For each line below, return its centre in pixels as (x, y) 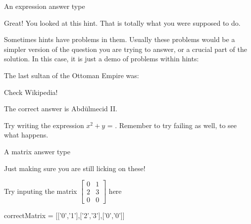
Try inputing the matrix (41, 191)
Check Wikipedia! (31, 92)
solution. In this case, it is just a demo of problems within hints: (101, 59)
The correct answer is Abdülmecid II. (61, 109)
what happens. (26, 135)
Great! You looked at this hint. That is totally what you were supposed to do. (122, 22)
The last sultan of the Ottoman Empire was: (72, 75)
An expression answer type (45, 6)
